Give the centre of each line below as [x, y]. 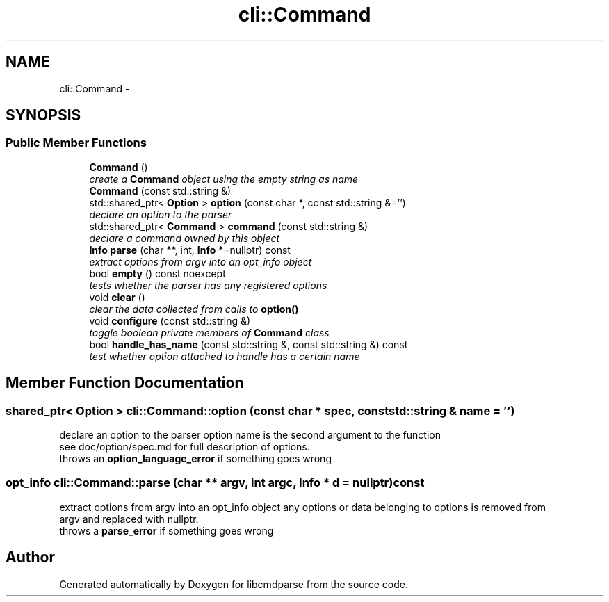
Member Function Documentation [125, 383]
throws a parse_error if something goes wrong [167, 530]
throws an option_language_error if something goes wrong [195, 459]
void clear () [117, 297]
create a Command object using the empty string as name [224, 179]
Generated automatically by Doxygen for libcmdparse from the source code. [234, 584]
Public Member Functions [76, 143]
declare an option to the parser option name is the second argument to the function [250, 435]
